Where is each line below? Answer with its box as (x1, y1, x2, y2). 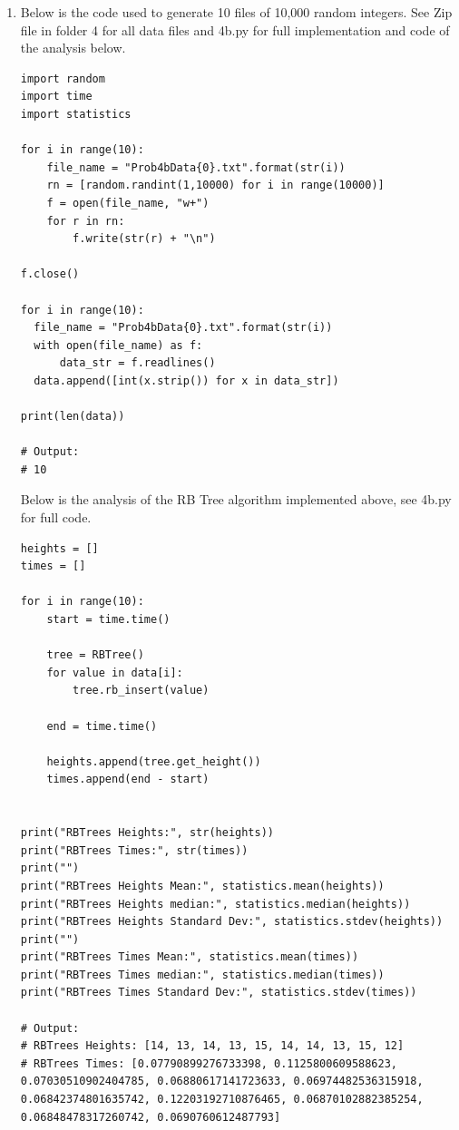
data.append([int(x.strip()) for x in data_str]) (34, 374, 339, 387)
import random (20, 72, 105, 85)
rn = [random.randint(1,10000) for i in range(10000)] (46, 179, 385, 192)
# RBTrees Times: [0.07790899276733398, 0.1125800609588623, (20, 1057, 398, 1070)
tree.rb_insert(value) (73, 684, 210, 697)
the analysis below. (20, 38, 126, 57)
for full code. (20, 508, 92, 527)
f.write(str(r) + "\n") (73, 232, 216, 246)
